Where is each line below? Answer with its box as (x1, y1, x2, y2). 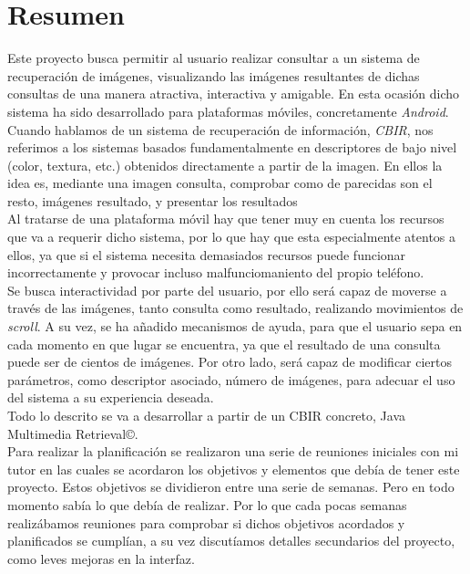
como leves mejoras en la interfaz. (7, 548, 195, 568)
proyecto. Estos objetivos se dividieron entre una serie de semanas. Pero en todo (7, 477, 455, 496)
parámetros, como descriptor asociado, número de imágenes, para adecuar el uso (7, 370, 455, 389)
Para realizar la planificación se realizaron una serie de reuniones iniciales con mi (7, 442, 459, 461)
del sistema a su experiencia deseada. (7, 388, 214, 407)
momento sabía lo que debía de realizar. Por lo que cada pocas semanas (7, 495, 407, 514)
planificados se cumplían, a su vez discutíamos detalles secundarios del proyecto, (7, 531, 455, 550)
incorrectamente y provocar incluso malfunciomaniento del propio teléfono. (7, 263, 424, 282)
